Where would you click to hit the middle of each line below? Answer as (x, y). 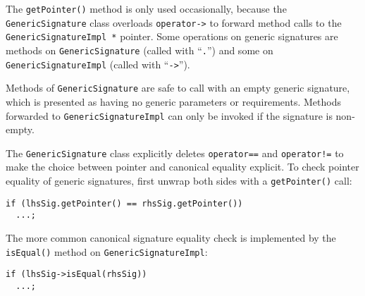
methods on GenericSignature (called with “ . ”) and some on (140, 50)
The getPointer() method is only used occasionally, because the (146, 8)
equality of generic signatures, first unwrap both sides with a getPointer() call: (179, 181)
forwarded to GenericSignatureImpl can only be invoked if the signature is (169, 115)
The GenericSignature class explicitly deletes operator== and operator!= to (175, 153)
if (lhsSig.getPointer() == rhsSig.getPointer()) (124, 203)
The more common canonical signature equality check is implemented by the (171, 238)
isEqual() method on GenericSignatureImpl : (107, 251)
